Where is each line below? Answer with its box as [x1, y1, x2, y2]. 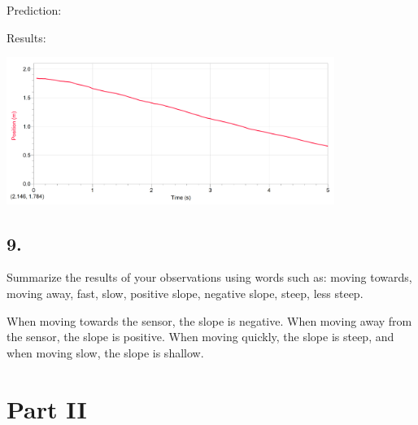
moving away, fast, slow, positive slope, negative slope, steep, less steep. [7, 285, 364, 302]
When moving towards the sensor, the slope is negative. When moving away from [7, 312, 412, 329]
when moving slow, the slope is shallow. [7, 344, 204, 361]
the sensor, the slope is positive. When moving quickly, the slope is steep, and [7, 328, 394, 345]
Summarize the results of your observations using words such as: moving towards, [7, 269, 412, 286]
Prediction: [7, 2, 62, 18]
